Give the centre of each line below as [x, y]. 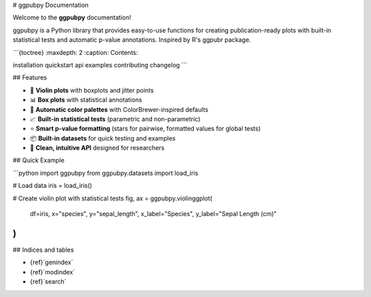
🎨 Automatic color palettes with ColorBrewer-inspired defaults [119, 109]
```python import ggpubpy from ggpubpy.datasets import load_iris [105, 173]
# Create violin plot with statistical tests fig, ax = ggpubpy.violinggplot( [113, 198]
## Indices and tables [43, 250]
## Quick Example [38, 161]
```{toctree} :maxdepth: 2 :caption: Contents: [75, 52]
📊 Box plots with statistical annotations [86, 100]
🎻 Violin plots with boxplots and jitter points [92, 90]
